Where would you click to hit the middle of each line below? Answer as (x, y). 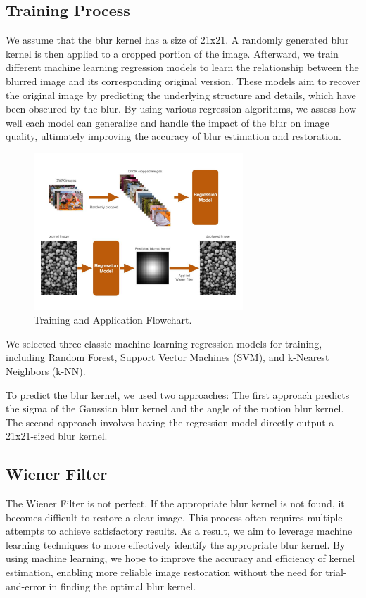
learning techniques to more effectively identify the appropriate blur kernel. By (176, 544)
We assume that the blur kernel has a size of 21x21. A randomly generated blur (177, 40)
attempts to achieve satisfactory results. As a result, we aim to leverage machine (179, 531)
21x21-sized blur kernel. (57, 436)
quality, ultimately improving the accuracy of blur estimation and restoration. (173, 136)
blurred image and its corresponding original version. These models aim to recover (183, 81)
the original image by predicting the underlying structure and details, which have (181, 95)
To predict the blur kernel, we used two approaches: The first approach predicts (178, 394)
